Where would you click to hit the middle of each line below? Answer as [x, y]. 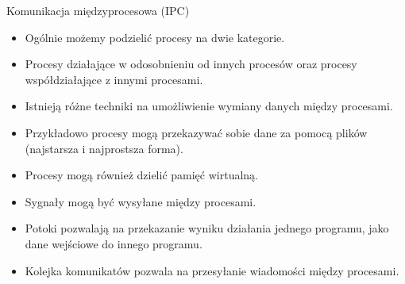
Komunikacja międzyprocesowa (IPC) [98, 10]
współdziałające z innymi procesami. [114, 79]
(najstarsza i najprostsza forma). [104, 148]
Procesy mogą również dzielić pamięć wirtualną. [141, 175]
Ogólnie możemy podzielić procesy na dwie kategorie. [155, 37]
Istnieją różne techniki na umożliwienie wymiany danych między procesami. [209, 106]
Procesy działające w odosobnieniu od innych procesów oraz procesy [191, 64]
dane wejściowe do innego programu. [114, 243]
